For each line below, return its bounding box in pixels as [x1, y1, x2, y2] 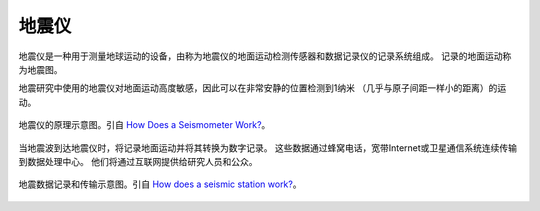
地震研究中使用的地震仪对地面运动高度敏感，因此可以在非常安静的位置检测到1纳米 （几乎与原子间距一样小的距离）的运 [18, 82, 507, 94]
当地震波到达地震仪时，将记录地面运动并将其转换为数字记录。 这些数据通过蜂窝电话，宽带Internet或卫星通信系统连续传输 [18, 141, 518, 154]
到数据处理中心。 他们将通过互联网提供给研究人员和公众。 [18, 155, 258, 167]
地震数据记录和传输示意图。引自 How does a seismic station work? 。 [18, 178, 302, 190]
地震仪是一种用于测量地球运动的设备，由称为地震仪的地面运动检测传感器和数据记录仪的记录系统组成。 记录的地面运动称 [18, 50, 512, 62]
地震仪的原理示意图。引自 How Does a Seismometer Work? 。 [18, 119, 271, 131]
